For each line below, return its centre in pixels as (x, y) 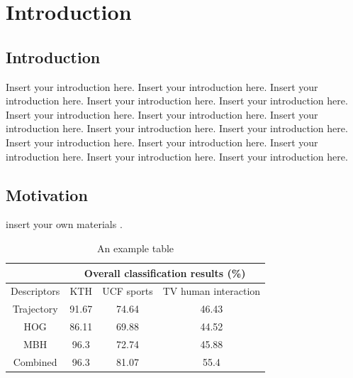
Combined (35, 361)
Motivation (47, 194)
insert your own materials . (64, 224)
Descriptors (35, 291)
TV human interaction (212, 291)
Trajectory (35, 309)
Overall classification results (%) (165, 272)
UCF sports (128, 291)
